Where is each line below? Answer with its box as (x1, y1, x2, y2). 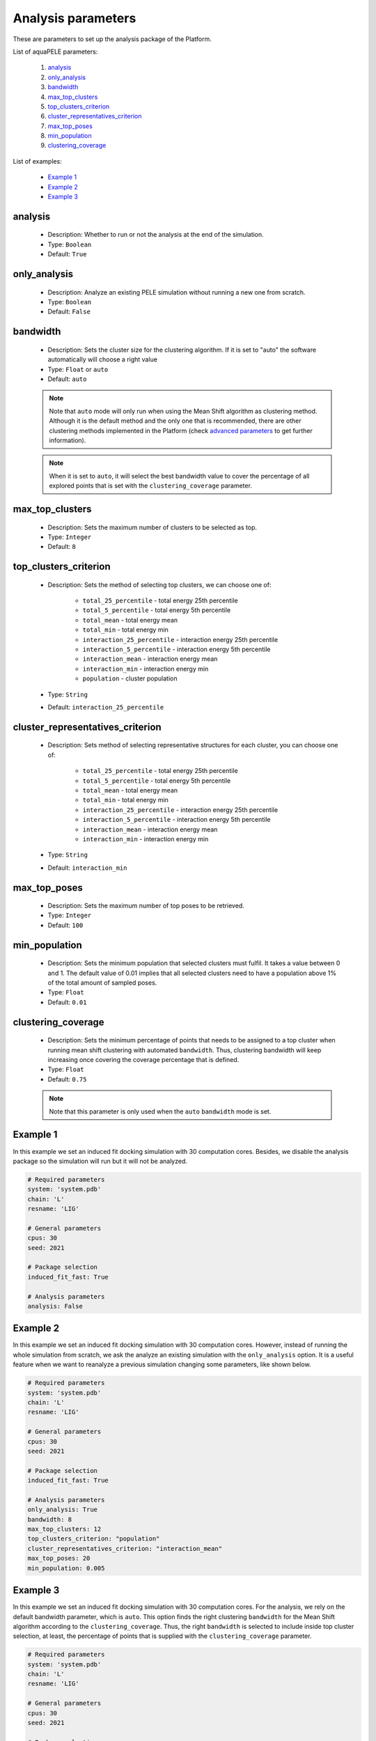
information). (49, 436, 86, 444)
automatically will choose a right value (47, 355, 158, 364)
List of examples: (13, 157, 62, 165)
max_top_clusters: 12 (27, 1525, 102, 1533)
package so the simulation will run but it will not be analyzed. (13, 1157, 188, 1165)
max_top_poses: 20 (27, 1554, 91, 1563)
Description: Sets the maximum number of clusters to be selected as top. (47, 523, 258, 531)
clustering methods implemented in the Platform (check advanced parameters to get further (49, 426, 313, 435)
